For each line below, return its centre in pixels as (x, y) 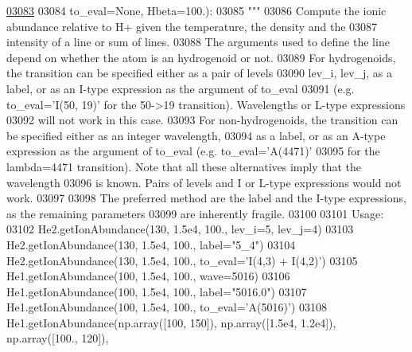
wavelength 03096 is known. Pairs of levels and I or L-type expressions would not (204, 182)
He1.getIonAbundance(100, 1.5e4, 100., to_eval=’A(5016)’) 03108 (167, 307)
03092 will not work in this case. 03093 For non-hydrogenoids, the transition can (202, 120)
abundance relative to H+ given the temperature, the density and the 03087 (192, 26)
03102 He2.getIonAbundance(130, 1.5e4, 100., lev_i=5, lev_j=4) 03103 (180, 229)
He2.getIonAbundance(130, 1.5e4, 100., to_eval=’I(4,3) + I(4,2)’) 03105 (182, 260)
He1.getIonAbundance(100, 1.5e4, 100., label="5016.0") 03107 (157, 291)
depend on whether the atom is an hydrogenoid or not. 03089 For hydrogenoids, (201, 57)
